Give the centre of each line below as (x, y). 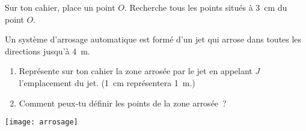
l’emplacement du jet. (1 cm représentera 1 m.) (107, 82)
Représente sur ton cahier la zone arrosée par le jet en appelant (136, 71)
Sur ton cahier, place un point (60, 7)
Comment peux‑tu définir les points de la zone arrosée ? (123, 103)
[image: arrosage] (41, 122)
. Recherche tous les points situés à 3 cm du (206, 7)
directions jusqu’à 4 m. (47, 51)
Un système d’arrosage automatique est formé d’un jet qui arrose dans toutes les (153, 39)
